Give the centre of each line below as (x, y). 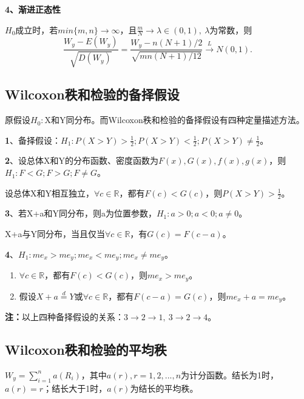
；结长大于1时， (75, 388)
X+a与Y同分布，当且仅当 (55, 234)
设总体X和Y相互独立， (49, 193)
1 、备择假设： (33, 140)
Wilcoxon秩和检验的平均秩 (86, 350)
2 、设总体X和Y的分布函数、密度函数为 (82, 160)
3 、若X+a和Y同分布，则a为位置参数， (81, 213)
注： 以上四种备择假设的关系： (64, 317)
